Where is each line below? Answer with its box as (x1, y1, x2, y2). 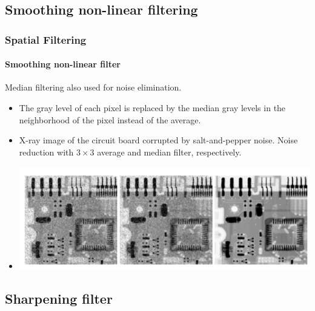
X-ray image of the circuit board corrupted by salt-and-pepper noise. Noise (19, 134, 298, 146)
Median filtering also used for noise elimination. (5, 81, 182, 94)
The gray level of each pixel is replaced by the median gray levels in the (19, 101, 286, 114)
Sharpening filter (5, 289, 113, 308)
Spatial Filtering (5, 32, 87, 47)
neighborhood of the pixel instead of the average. (19, 113, 201, 126)
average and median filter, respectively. (97, 145, 242, 158)
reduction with (19, 145, 74, 158)
